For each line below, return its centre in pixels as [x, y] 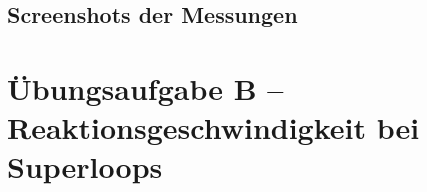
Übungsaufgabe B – [145, 87]
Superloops [85, 166]
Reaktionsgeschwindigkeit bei [213, 127]
